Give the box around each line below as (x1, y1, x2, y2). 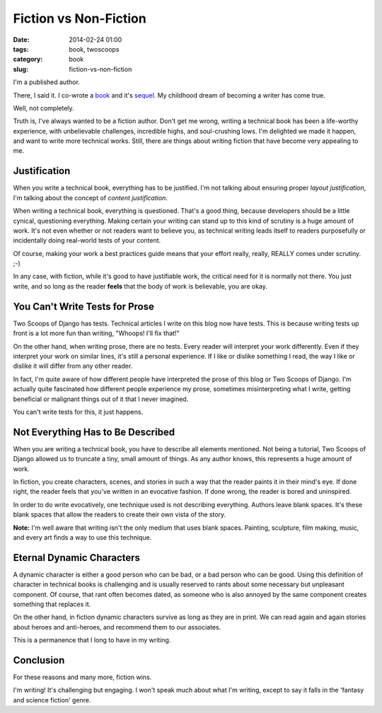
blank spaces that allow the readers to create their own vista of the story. (13, 510, 226, 519)
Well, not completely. (13, 103, 74, 112)
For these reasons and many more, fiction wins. (13, 673, 152, 682)
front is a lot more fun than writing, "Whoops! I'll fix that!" (13, 329, 180, 337)
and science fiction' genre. (13, 695, 91, 704)
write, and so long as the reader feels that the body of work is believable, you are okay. (13, 282, 268, 290)
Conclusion (13, 654, 65, 666)
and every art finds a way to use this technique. (13, 533, 152, 541)
